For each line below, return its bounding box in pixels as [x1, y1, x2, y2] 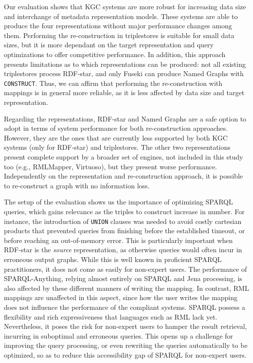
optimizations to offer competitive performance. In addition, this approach [4, 49, 226, 59]
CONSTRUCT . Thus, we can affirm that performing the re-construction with [4, 78, 223, 88]
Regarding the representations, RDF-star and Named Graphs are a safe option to [4, 113, 247, 123]
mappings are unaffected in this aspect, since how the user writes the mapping [4, 292, 238, 302]
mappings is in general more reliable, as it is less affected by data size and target [4, 87, 245, 98]
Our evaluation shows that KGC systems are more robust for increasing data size [4, 1, 246, 11]
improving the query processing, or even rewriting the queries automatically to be [4, 340, 248, 350]
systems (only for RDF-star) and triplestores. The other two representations [4, 142, 231, 152]
